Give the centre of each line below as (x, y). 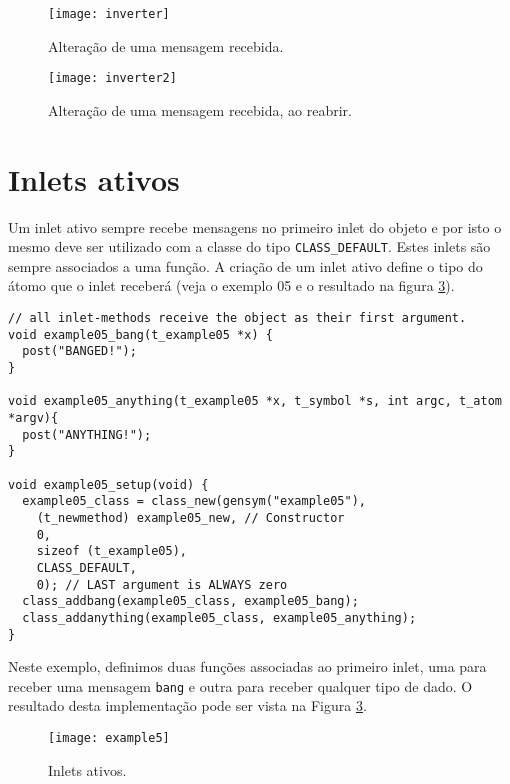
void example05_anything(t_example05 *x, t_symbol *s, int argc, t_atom (255, 401)
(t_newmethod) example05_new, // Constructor (190, 517)
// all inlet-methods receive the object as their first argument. (237, 318)
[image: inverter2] (112, 78)
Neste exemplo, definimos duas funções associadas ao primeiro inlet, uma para (247, 666)
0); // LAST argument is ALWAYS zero (162, 584)
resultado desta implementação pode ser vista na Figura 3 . (187, 705)
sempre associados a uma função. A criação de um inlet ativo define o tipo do (245, 265)
